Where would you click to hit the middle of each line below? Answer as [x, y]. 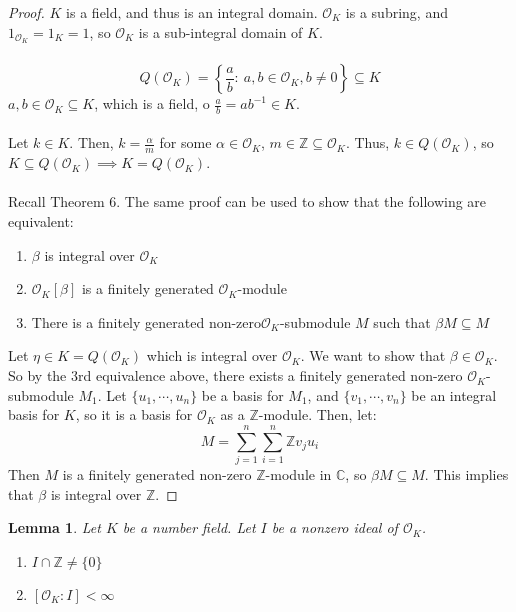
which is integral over [212, 355]
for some [185, 142]
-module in [298, 473]
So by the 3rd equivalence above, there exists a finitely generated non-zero [235, 375]
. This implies [466, 473]
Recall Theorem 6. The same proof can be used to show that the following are [247, 201]
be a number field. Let [189, 527]
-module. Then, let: [317, 414]
